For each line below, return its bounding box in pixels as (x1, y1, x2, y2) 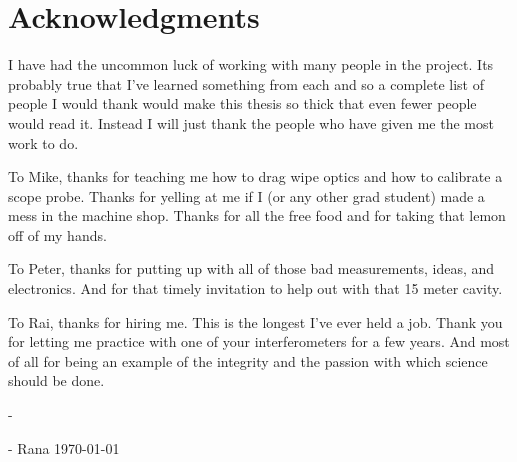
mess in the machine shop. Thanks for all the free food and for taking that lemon (8, 205, 506, 226)
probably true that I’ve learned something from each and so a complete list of (8, 73, 484, 94)
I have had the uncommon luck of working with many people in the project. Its (8, 54, 494, 75)
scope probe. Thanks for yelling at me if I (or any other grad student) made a (8, 185, 485, 206)
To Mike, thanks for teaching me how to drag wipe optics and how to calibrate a (8, 166, 503, 187)
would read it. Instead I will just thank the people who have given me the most (8, 112, 494, 133)
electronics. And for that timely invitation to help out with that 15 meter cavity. (8, 278, 503, 299)
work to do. (8, 132, 79, 153)
